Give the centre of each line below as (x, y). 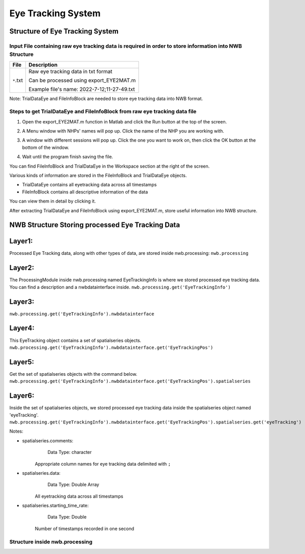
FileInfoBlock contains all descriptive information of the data (85, 192)
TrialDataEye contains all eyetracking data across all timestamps (89, 185)
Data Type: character (70, 452)
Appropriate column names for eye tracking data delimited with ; (103, 464)
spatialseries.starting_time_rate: (55, 506)
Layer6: (22, 396)
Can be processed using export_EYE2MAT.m (82, 80)
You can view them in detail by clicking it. (53, 201)
